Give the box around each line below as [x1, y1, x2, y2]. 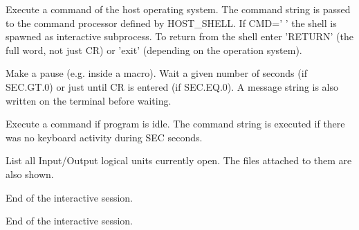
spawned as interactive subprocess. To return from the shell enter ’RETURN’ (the [6, 29, 353, 44]
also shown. [6, 166, 54, 181]
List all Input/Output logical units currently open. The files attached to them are [6, 153, 352, 168]
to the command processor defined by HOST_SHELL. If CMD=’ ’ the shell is [6, 15, 337, 30]
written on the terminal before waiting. [6, 93, 172, 107]
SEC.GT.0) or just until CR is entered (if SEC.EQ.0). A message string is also [6, 79, 339, 94]
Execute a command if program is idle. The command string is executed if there [6, 116, 345, 131]
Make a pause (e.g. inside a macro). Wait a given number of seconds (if [6, 66, 307, 80]
